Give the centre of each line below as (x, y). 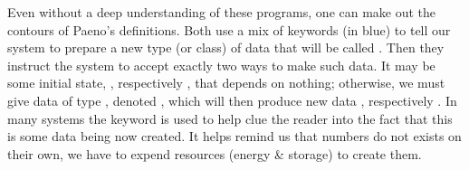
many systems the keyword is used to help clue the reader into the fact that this (230, 118)
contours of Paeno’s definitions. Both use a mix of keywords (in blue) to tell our (229, 29)
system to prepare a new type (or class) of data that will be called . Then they (226, 47)
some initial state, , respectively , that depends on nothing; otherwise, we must (226, 83)
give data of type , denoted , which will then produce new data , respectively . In (232, 100)
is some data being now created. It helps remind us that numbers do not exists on (234, 136)
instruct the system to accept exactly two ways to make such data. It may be (221, 65)
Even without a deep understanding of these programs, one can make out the (222, 12)
